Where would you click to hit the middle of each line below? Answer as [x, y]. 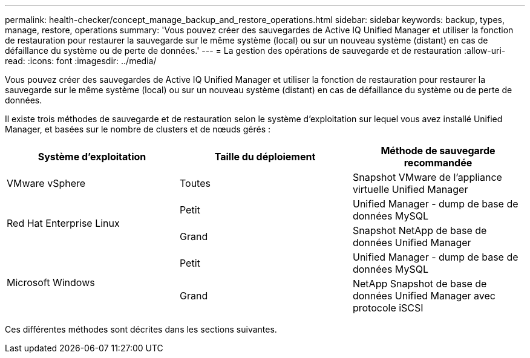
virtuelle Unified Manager [410, 189]
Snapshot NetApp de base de [420, 230]
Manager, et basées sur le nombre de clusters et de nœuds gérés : [138, 129]
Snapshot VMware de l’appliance [427, 177]
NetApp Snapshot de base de [420, 284]
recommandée [438, 163]
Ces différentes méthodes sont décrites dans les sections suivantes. [141, 329]
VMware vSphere [46, 183]
